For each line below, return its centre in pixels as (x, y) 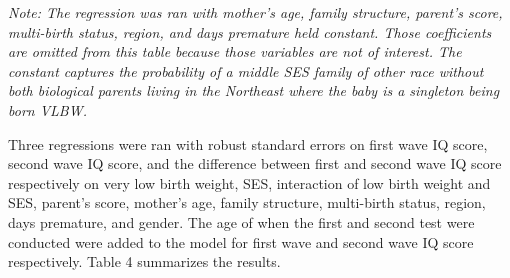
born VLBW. (47, 109)
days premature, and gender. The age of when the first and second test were (241, 221)
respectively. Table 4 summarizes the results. (144, 261)
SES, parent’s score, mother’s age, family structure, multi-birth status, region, (247, 202)
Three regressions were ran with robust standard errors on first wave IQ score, (248, 143)
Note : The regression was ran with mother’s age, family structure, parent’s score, (255, 12)
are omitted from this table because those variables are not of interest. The (235, 51)
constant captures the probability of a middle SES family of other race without (246, 70)
